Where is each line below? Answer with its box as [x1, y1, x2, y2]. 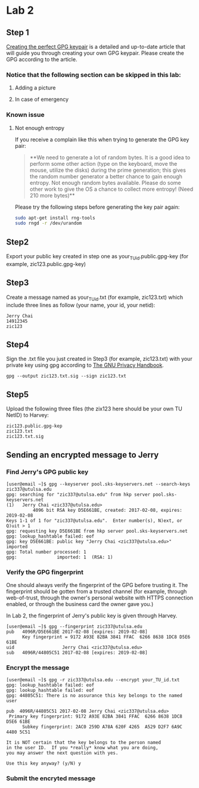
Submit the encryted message [6, 774, 96, 783]
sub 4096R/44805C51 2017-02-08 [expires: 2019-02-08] [6, 650, 148, 656]
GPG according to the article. [6, 56, 77, 63]
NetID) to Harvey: [6, 412, 49, 419]
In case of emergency [14, 96, 69, 103]
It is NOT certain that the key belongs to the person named [6, 740, 161, 746]
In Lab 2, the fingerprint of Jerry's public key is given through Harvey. [6, 612, 178, 619]
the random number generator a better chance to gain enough [29, 172, 183, 180]
